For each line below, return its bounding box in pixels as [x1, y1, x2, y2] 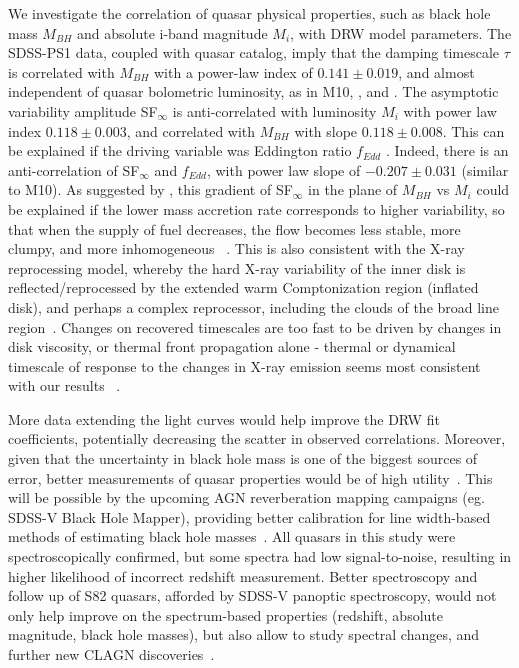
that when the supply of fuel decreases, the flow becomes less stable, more [8, 218, 461, 239]
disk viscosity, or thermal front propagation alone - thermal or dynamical [8, 336, 456, 357]
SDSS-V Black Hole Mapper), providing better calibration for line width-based [8, 506, 491, 527]
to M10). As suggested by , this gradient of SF [8, 179, 293, 200]
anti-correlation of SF [8, 159, 140, 180]
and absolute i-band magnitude [76, 22, 268, 43]
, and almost [398, 61, 475, 82]
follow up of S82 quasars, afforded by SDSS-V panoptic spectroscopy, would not [8, 585, 497, 606]
